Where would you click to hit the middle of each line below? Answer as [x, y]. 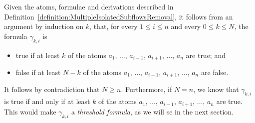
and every [186, 26]
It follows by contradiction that [52, 89]
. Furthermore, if [146, 89]
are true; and [206, 55]
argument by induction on [44, 26]
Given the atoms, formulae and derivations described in [89, 6]
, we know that [216, 89]
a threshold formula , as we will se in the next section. [152, 111]
